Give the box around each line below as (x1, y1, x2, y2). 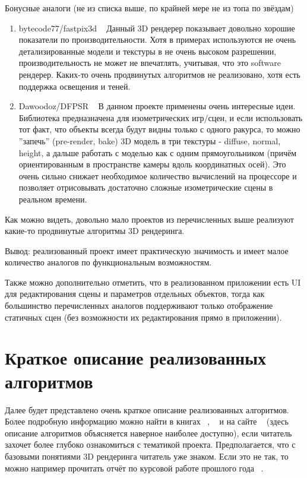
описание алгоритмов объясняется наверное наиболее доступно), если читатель (5, 426, 292, 439)
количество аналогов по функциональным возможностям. (5, 256, 212, 268)
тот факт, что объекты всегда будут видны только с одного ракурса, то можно (18, 123, 300, 135)
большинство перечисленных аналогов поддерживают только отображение (5, 299, 273, 312)
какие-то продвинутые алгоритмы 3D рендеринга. (5, 224, 185, 237)
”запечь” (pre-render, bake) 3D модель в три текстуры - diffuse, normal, (18, 134, 281, 147)
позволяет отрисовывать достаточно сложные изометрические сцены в (18, 181, 273, 194)
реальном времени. (18, 192, 87, 205)
